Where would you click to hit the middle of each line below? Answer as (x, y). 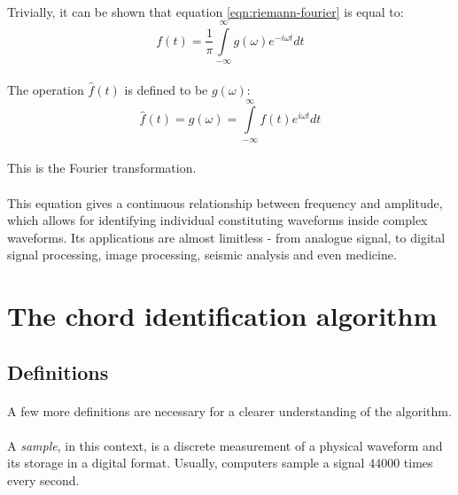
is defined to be (166, 89)
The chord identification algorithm (222, 316)
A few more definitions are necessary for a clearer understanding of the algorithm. (229, 410)
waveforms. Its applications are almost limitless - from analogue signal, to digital (226, 237)
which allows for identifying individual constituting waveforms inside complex (217, 220)
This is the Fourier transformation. (102, 168)
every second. (43, 480)
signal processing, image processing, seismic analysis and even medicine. (202, 255)
